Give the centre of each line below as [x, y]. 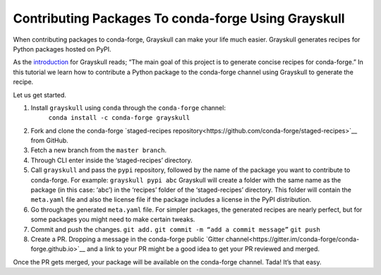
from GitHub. [49, 140]
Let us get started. [40, 94]
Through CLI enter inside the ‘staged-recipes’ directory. [112, 160]
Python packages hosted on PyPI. [62, 49]
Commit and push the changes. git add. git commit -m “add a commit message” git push [175, 229]
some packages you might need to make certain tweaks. [113, 219]
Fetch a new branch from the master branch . [99, 150]
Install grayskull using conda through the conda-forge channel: [128, 108]
